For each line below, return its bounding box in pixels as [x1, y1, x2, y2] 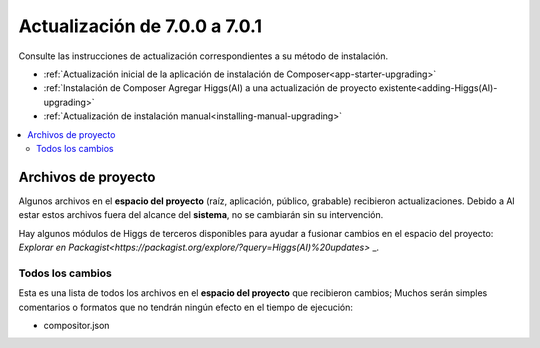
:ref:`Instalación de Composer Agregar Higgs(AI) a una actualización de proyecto [43, 82, 377, 94]
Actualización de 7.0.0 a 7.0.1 [18, 15, 262, 37]
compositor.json [43, 319, 110, 331]
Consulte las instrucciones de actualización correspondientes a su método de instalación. [18, 50, 389, 62]
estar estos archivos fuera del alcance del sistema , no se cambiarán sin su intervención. [18, 209, 384, 221]
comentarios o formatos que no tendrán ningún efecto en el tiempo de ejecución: [18, 301, 354, 313]
